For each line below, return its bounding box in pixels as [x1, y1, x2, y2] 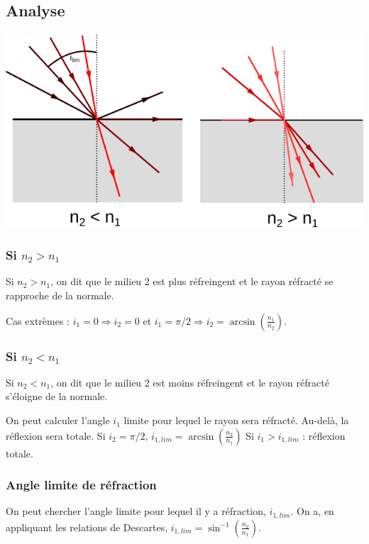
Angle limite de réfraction [6, 476, 157, 494]
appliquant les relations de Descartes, [6, 519, 168, 534]
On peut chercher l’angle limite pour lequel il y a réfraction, [6, 504, 266, 518]
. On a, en [290, 504, 334, 518]
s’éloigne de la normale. [6, 389, 108, 404]
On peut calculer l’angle [6, 413, 110, 428]
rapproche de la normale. [6, 288, 114, 303]
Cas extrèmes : [6, 313, 70, 328]
